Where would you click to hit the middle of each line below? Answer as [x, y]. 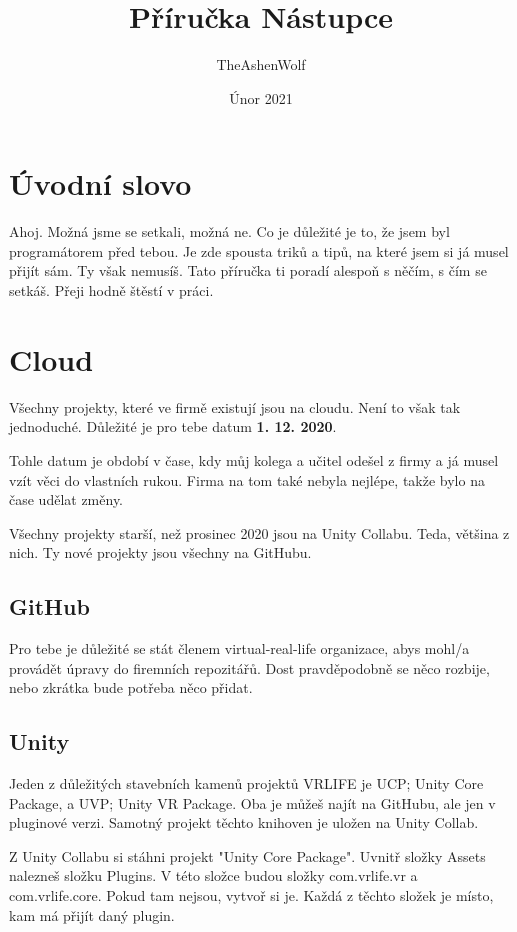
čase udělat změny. [66, 499]
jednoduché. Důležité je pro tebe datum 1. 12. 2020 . [173, 426]
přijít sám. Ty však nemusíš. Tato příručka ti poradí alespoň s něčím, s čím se [248, 270]
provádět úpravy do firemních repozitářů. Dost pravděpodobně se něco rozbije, [249, 667]
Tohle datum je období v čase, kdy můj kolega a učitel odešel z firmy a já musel [254, 459]
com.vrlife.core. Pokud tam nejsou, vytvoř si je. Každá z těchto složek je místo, [251, 895]
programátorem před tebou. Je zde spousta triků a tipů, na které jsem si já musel [259, 250]
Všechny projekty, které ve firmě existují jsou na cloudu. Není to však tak [235, 406]
